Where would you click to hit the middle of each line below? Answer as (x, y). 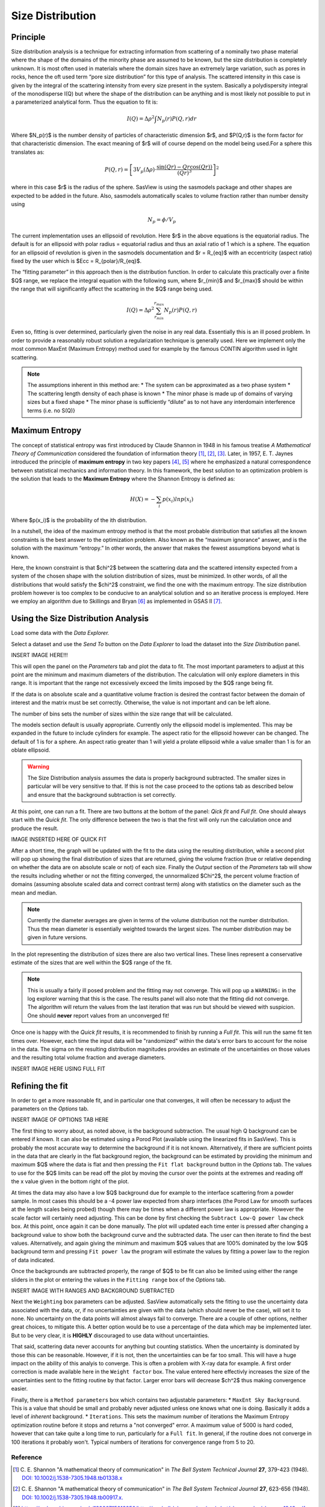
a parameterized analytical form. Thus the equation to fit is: (85, 102)
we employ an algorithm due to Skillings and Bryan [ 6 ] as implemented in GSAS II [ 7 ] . (116, 601)
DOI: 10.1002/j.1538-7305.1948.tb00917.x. (73, 1497)
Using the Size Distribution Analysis (80, 619)
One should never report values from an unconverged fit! (98, 1015)
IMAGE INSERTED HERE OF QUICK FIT (59, 839)
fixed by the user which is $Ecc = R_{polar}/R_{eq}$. (76, 261)
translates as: (28, 152)
